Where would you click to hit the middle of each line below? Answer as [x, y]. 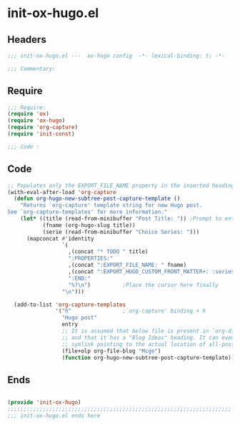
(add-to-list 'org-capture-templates [70, 305]
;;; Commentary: [31, 69]
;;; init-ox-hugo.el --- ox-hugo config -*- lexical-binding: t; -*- [116, 56]
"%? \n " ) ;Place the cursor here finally [144, 285]
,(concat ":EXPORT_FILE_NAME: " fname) [127, 265]
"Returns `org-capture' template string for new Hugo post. [111, 206]
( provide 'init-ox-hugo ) [44, 402]
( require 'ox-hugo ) [36, 121]
